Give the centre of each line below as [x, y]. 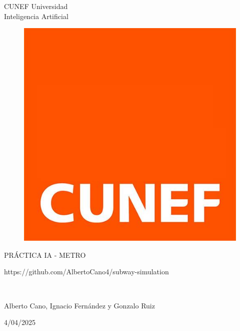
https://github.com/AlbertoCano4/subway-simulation [86, 272]
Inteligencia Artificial [36, 16]
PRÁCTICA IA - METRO [45, 255]
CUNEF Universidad [36, 6]
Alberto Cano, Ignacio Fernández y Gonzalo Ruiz [79, 305]
